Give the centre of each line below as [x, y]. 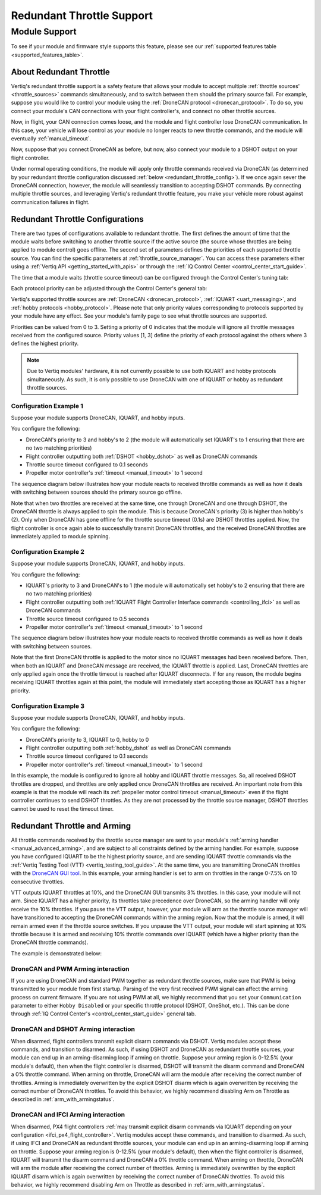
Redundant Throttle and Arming [71, 826]
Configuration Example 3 [48, 706]
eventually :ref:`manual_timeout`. [51, 139]
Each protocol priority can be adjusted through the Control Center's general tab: [109, 288]
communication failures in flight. [50, 202]
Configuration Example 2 [48, 551]
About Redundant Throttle [60, 72]
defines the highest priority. [45, 344]
